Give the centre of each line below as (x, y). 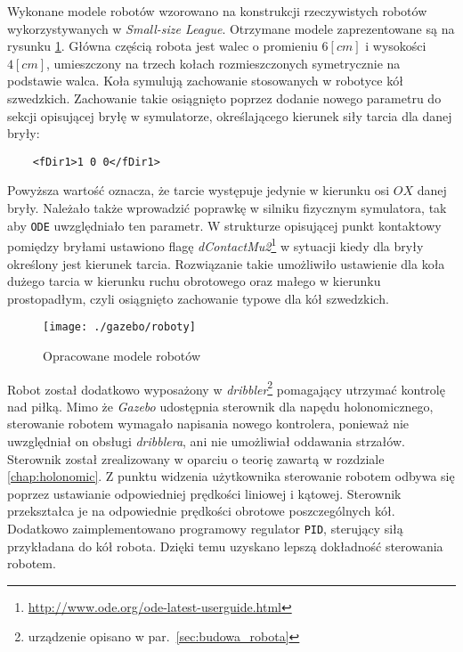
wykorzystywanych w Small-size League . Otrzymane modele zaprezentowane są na (231, 28)
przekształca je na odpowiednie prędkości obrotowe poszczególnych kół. (201, 511)
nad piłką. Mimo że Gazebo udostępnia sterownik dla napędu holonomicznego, (220, 406)
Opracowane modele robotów (122, 355)
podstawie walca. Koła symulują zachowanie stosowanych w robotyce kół (205, 81)
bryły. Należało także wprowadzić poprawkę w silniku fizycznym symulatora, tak (227, 208)
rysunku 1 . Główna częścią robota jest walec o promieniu (162, 46)
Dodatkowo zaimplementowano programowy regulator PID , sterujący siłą (205, 528)
